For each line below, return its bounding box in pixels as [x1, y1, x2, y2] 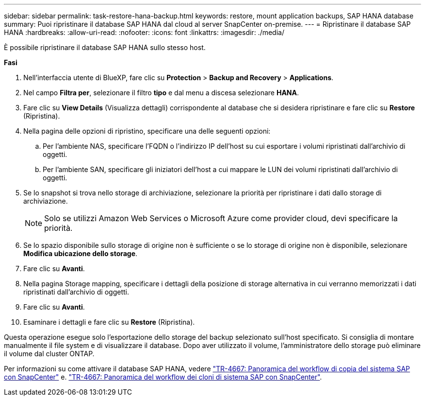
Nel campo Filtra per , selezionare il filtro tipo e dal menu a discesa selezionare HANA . [23, 88, 299, 97]
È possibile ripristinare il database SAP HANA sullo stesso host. [4, 43, 206, 52]
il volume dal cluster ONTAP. [4, 349, 95, 358]
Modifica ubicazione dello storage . [23, 249, 138, 258]
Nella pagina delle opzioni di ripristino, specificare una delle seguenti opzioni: [23, 127, 271, 135]
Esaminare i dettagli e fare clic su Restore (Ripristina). [23, 318, 195, 326]
